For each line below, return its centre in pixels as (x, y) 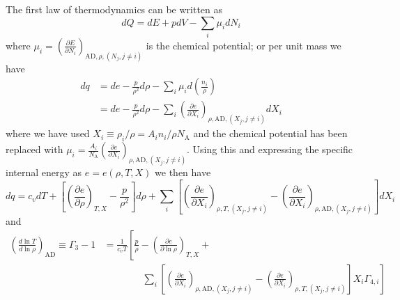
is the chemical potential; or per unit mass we (244, 45)
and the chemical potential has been (270, 133)
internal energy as (44, 172)
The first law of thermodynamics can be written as (114, 9)
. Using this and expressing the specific (270, 149)
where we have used (48, 133)
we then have (183, 172)
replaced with (34, 149)
